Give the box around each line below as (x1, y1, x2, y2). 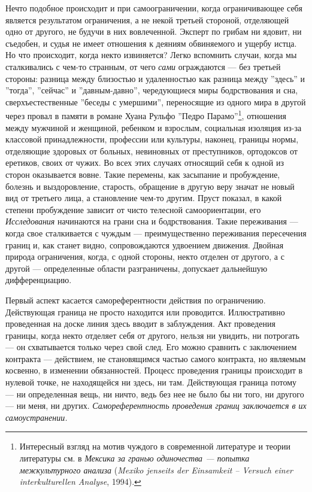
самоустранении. (5, 411, 68, 423)
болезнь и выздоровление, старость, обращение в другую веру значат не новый (5, 180, 295, 192)
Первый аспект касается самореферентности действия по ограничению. (5, 293, 266, 306)
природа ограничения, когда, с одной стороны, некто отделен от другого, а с (5, 250, 284, 263)
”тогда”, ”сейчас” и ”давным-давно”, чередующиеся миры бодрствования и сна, (5, 84, 298, 96)
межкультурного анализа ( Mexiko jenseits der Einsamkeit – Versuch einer (19, 463, 293, 476)
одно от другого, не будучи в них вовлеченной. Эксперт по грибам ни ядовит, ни (5, 25, 302, 38)
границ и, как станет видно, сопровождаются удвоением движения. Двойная (5, 238, 284, 251)
